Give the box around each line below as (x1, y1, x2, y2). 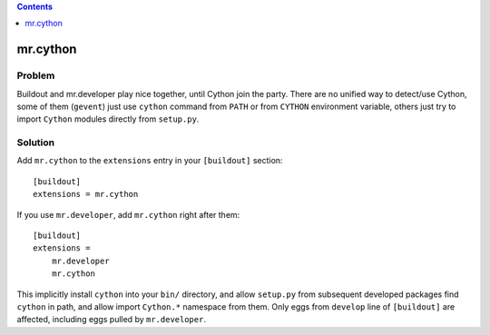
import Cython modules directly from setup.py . (16, 113, 200, 124)
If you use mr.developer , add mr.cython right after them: (16, 209, 240, 220)
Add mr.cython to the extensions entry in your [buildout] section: (16, 155, 283, 166)
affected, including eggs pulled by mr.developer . (16, 314, 206, 325)
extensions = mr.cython (33, 189, 139, 200)
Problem (16, 69, 55, 82)
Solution (16, 136, 55, 149)
